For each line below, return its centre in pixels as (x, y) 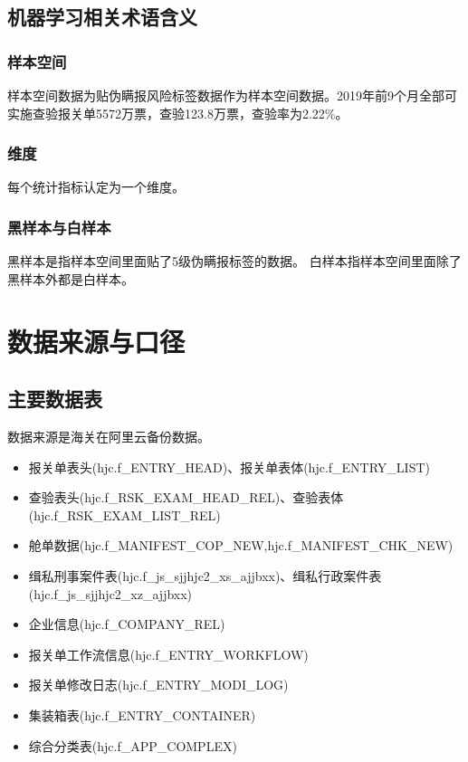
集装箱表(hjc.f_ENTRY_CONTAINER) (142, 714)
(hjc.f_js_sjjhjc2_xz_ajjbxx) (110, 593)
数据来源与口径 (96, 341)
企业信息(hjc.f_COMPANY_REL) (127, 624)
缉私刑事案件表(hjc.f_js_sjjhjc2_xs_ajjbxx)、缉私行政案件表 (205, 575)
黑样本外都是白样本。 (71, 278)
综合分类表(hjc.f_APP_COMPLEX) (133, 745)
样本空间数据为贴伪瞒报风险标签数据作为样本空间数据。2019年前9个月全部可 (232, 95)
